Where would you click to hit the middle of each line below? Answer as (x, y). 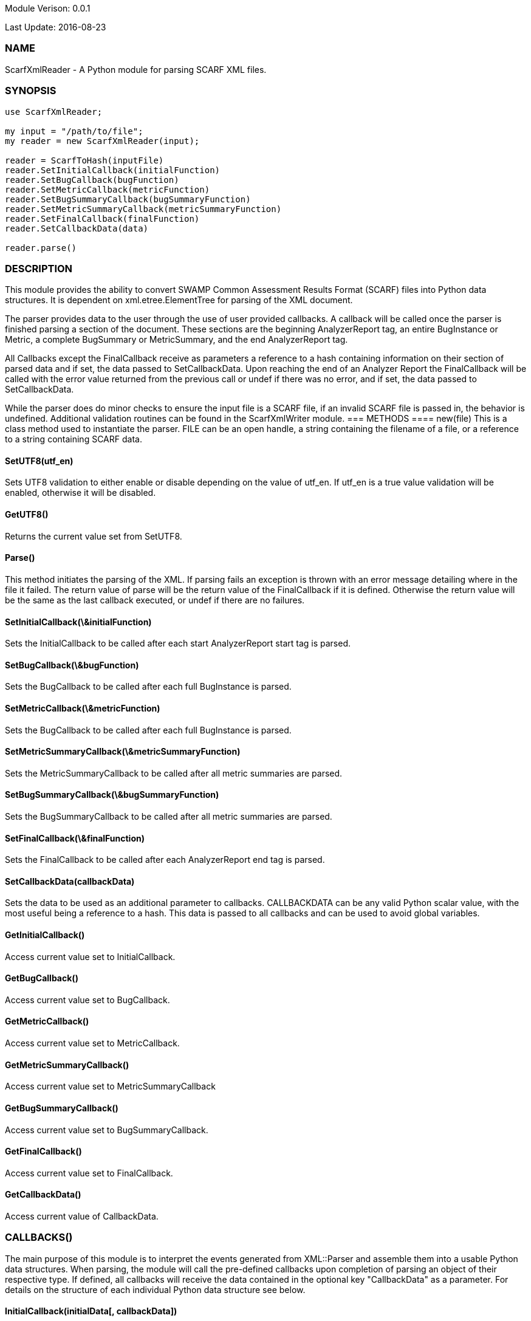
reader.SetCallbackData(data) (77, 228)
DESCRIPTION (39, 268)
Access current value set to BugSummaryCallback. (107, 1130)
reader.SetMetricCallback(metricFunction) (108, 189)
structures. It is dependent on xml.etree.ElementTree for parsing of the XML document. (179, 300)
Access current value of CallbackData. (82, 1216)
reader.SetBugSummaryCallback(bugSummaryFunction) (128, 199)
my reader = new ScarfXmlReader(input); (102, 141)
